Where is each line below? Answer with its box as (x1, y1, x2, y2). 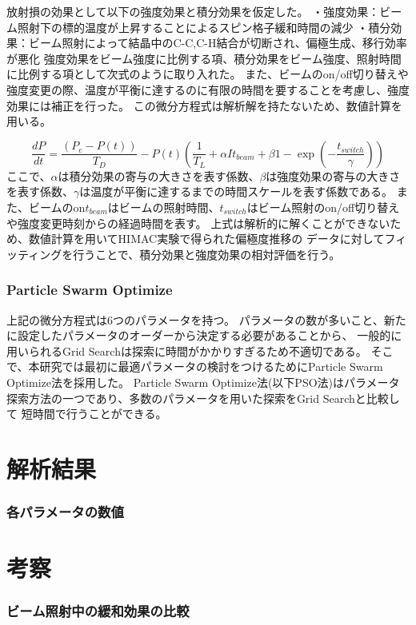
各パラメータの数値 (6, 501, 124, 521)
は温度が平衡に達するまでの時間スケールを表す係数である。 (79, 183, 394, 200)
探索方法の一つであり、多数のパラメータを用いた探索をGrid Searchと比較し (6, 389, 400, 406)
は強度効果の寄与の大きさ (266, 167, 401, 184)
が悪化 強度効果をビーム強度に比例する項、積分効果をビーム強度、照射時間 (6, 50, 402, 66)
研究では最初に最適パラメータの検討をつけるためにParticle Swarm (39, 358, 383, 375)
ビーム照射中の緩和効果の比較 (6, 601, 190, 621)
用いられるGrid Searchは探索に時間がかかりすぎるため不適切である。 (6, 342, 367, 359)
